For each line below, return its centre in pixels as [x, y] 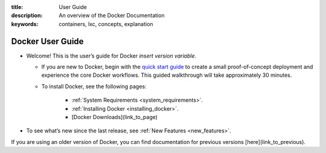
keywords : [25, 24]
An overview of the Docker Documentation [112, 16]
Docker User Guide [47, 41]
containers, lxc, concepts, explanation [106, 24]
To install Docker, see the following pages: [94, 86]
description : [27, 16]
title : [17, 7]
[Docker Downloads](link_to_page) [115, 117]
